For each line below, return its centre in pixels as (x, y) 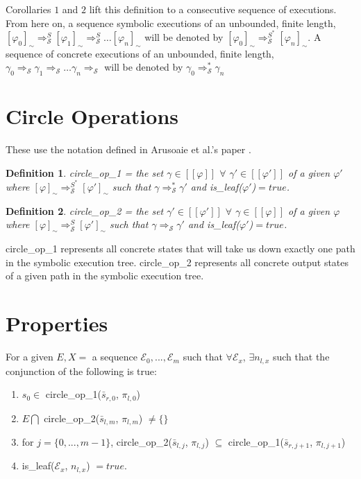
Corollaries (28, 9)
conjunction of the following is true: (81, 371)
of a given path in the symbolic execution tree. (105, 276)
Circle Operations (92, 116)
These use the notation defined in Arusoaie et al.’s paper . (128, 149)
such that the (301, 357)
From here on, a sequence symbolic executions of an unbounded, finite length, (171, 23)
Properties (57, 323)
